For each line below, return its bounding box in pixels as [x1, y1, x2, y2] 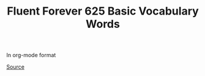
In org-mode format [6, 52, 56, 59]
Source [6, 63, 24, 71]
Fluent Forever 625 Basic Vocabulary [7, 4, 199, 18]
